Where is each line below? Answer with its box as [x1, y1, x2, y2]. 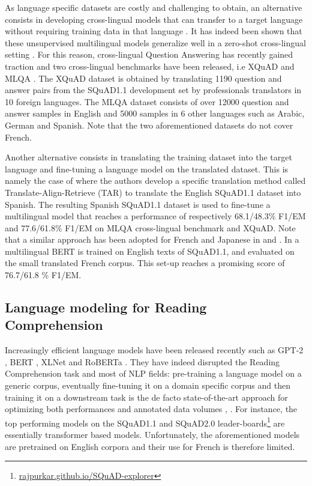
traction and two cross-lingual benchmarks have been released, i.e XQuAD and [5, 59, 295, 72]
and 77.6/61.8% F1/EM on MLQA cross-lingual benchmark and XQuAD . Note [5, 221, 296, 234]
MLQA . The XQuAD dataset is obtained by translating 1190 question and [5, 71, 282, 84]
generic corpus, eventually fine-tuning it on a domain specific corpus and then [5, 379, 290, 392]
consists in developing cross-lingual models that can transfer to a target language [5, 13, 303, 25]
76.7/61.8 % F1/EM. [5, 269, 82, 281]
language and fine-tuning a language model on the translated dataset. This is [5, 162, 289, 175]
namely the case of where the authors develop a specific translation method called [5, 174, 306, 187]
